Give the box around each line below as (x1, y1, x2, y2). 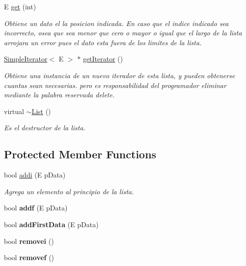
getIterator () (82, 54, 123, 64)
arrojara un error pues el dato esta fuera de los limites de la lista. (4, 37, 202, 47)
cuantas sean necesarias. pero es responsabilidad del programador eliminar (4, 80, 226, 90)
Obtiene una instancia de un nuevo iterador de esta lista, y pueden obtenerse (4, 70, 235, 80)
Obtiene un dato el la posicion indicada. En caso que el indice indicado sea (4, 18, 229, 28)
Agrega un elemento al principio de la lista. (4, 186, 134, 196)
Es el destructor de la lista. (4, 122, 85, 133)
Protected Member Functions (4, 147, 157, 162)
